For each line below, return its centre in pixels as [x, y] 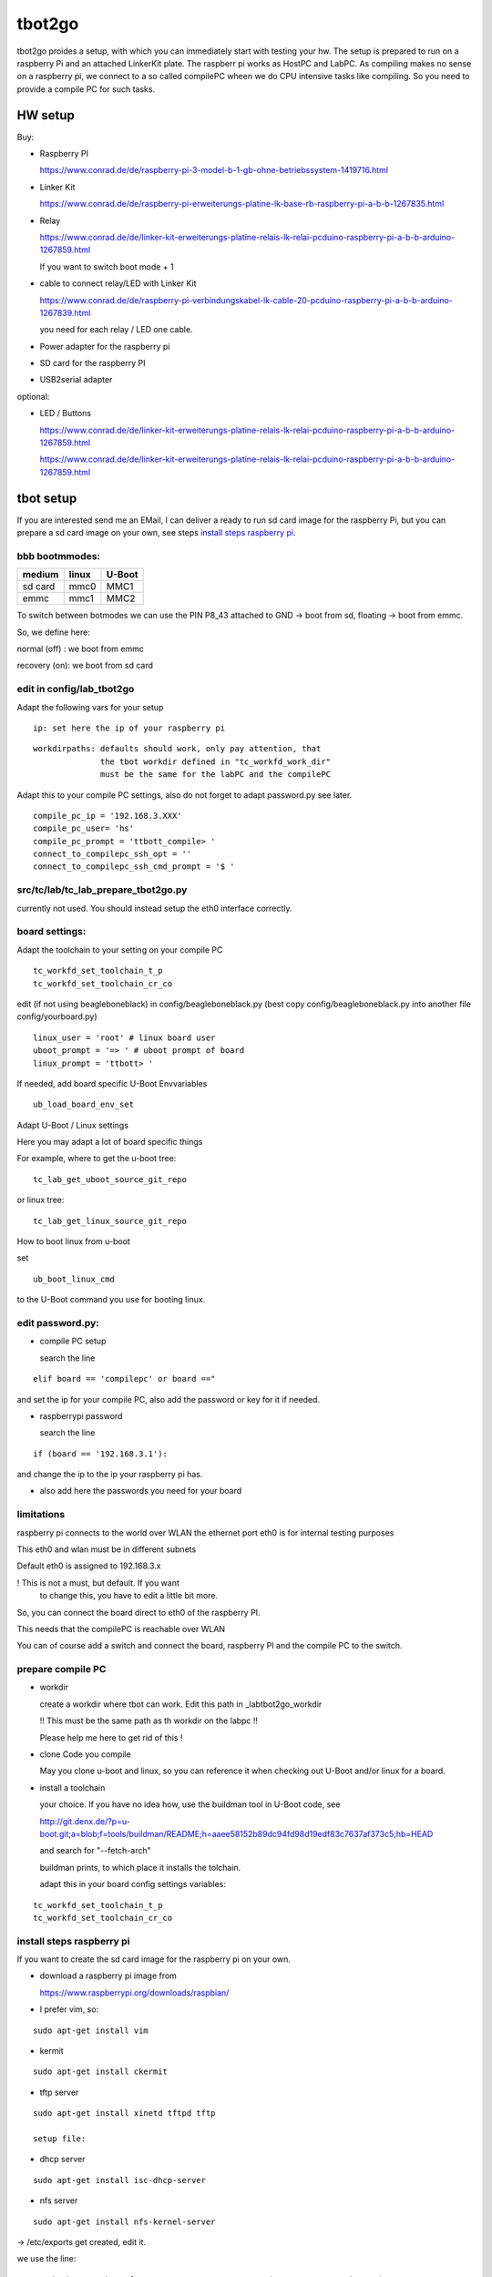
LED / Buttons [65, 414]
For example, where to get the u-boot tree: [97, 1159]
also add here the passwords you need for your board [141, 1491]
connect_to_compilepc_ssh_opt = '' [113, 854]
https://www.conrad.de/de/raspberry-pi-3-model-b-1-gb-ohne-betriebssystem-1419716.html [214, 170]
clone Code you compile [85, 1754]
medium [41, 575]
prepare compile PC [61, 1669]
